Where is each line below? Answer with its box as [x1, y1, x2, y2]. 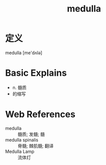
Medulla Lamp [5, 148, 34, 154]
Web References [5, 109, 76, 120]
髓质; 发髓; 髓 [17, 131, 45, 137]
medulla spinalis [5, 136, 38, 143]
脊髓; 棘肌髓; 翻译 [17, 142, 54, 148]
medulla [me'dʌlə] [5, 50, 42, 56]
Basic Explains [5, 67, 67, 79]
